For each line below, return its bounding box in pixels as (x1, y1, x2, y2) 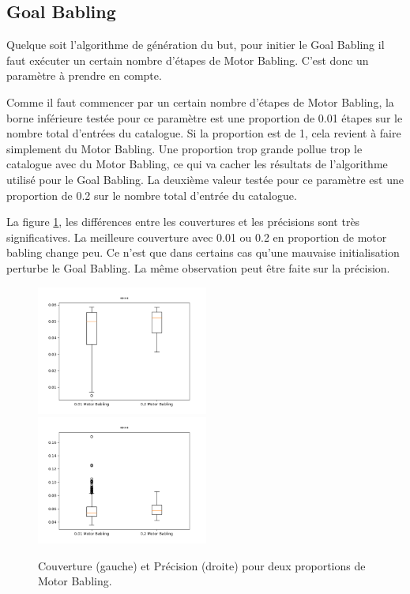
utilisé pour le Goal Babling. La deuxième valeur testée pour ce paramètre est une (6, 171, 404, 187)
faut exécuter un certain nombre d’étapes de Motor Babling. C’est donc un (6, 51, 369, 68)
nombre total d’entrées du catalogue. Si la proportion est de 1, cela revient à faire (6, 125, 401, 141)
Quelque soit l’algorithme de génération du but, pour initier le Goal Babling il (6, 36, 385, 53)
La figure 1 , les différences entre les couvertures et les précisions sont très (6, 213, 360, 230)
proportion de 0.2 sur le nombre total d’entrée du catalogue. (6, 186, 297, 203)
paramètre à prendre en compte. (6, 67, 162, 84)
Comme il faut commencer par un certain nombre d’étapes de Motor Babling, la (6, 93, 394, 110)
